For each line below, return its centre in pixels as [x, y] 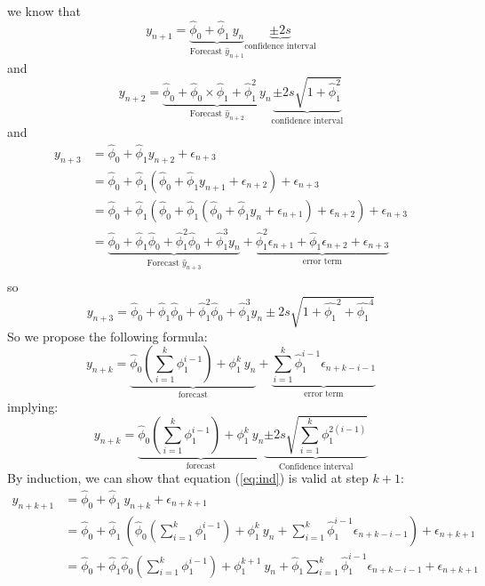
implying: [33, 406]
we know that [44, 11]
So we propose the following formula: [107, 336]
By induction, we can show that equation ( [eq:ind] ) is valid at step [188, 478]
